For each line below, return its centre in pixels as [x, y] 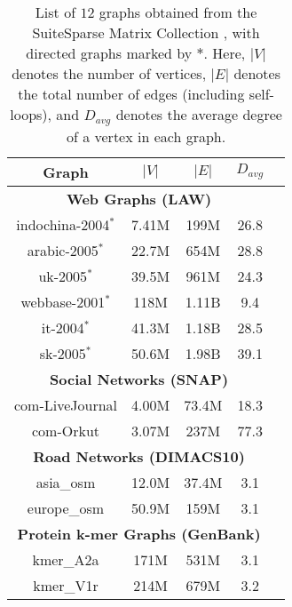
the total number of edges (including [131, 94]
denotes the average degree [199, 114]
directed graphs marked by [109, 53]
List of [55, 12]
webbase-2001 [63, 301]
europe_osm [66, 507]
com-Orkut [66, 430]
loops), [31, 114]
